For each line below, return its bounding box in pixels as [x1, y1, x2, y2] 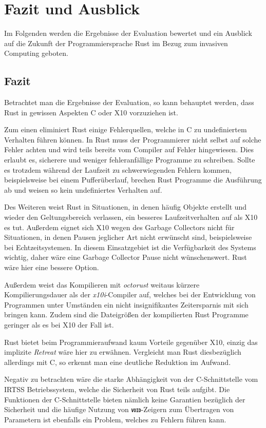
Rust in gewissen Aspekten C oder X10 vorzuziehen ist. [4, 107, 178, 117]
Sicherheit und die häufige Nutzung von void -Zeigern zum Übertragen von [4, 404, 234, 415]
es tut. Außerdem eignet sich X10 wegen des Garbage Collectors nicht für [4, 221, 235, 232]
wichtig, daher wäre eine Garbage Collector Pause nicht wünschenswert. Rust [4, 252, 247, 262]
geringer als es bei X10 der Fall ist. [4, 319, 114, 330]
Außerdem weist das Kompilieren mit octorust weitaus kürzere [4, 279, 200, 290]
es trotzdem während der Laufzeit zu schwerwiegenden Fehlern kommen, [4, 164, 232, 175]
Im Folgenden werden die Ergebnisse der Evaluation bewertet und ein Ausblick [4, 28, 252, 38]
